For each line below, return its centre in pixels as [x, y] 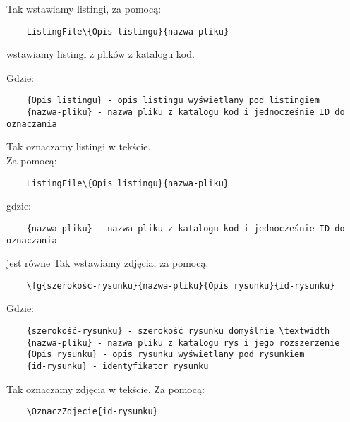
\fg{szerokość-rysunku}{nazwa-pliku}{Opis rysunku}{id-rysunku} [181, 285]
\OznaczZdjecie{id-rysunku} [92, 412]
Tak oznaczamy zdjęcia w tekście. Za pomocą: [105, 388]
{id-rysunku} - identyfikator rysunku [117, 366]
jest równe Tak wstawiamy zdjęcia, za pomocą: [108, 263]
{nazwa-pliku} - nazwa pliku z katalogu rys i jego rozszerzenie [183, 343]
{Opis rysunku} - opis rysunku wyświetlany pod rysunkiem [165, 355]
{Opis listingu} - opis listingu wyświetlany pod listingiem [173, 101]
